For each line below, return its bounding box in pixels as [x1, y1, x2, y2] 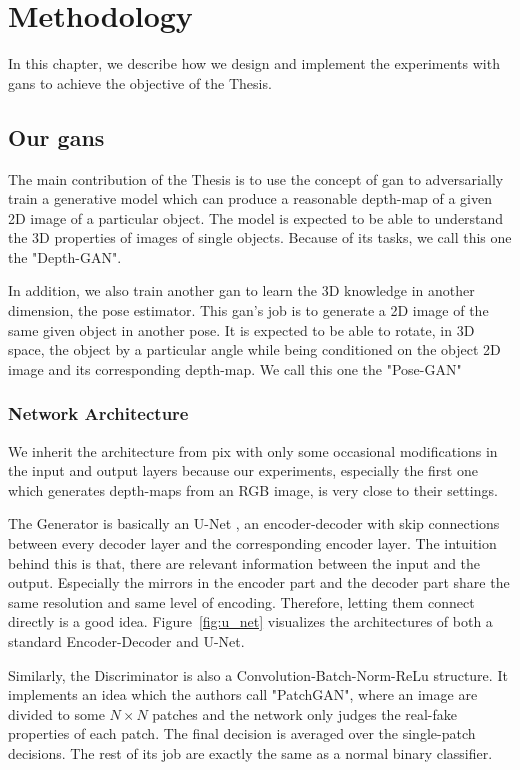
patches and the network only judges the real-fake [152, 703, 458, 724]
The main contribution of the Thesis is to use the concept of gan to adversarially [8, 168, 504, 189]
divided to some [8, 703, 105, 724]
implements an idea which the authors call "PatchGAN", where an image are [8, 684, 478, 705]
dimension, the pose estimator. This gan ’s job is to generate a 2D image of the [8, 300, 489, 321]
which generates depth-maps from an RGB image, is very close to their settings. [8, 479, 498, 500]
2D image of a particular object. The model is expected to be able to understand [8, 207, 504, 228]
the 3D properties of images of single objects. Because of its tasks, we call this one [8, 227, 512, 248]
